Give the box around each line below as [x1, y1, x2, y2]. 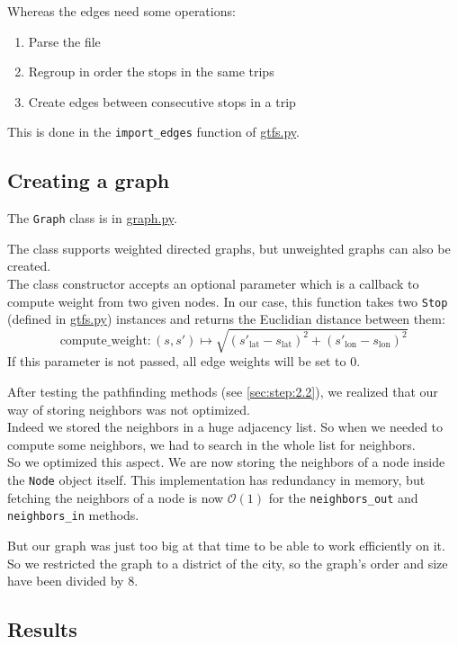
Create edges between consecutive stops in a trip [28, 92, 296, 111]
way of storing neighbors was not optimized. [7, 399, 250, 418]
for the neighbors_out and [268, 488, 418, 506]
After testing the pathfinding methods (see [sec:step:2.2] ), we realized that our [7, 382, 438, 401]
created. [7, 256, 51, 275]
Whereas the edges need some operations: [7, 2, 236, 20]
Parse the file [28, 31, 101, 50]
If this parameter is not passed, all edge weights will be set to [7, 352, 346, 371]
